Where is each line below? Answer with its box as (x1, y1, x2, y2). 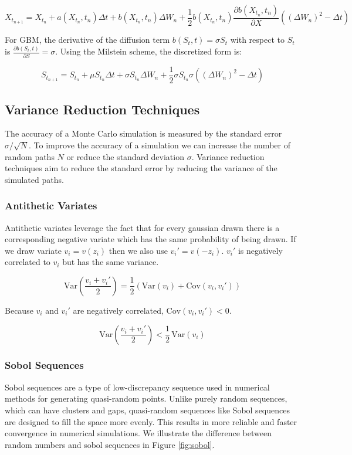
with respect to (230, 33, 285, 46)
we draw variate (5, 244, 62, 256)
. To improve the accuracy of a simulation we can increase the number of (29, 138, 290, 151)
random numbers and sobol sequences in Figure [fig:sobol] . (5, 438, 215, 450)
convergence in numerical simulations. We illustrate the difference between (5, 427, 272, 439)
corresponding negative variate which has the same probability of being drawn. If (5, 233, 296, 245)
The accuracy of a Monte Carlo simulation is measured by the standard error (5, 127, 282, 140)
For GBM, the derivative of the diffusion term (5, 33, 170, 46)
